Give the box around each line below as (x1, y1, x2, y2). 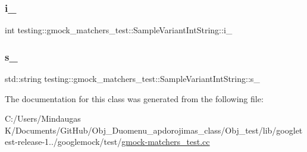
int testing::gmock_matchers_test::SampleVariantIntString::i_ (5, 24, 233, 36)
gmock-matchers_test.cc (121, 135, 210, 148)
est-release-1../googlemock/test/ (5, 135, 122, 148)
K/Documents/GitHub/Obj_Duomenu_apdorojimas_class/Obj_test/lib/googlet (5, 123, 303, 136)
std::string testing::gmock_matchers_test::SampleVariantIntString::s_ (5, 72, 260, 85)
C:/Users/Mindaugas (5, 112, 81, 125)
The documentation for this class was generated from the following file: (5, 92, 264, 104)
